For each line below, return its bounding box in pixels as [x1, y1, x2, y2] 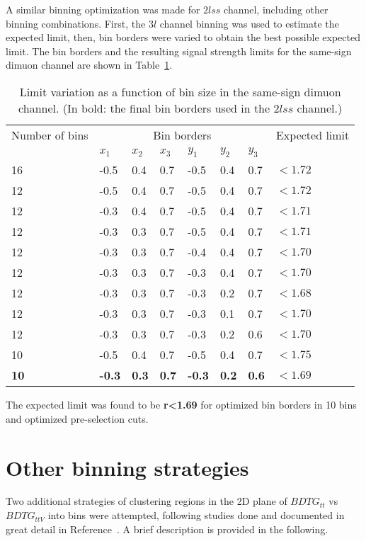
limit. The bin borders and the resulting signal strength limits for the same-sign [6, 43, 352, 58]
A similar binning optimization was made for [6, 2, 200, 16]
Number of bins [11, 126, 88, 143]
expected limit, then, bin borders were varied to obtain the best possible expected [6, 30, 360, 45]
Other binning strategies [6, 452, 249, 482]
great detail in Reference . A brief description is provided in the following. [6, 521, 328, 536]
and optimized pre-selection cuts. [6, 411, 149, 426]
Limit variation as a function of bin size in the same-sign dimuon [19, 83, 341, 100]
